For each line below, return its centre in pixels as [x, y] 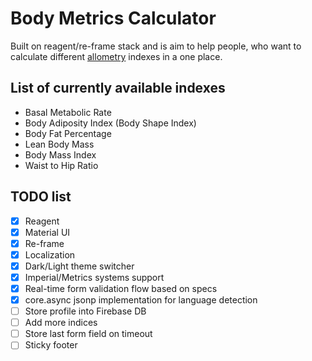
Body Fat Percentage [68, 133]
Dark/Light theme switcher [79, 266]
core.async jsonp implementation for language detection [141, 300]
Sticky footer [51, 345]
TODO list [41, 197]
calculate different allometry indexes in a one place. [116, 56]
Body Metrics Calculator [113, 18]
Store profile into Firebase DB [85, 311]
